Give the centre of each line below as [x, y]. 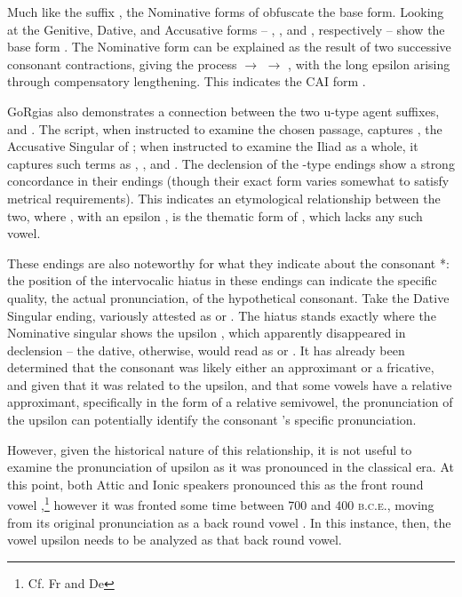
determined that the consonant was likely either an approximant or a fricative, [221, 367]
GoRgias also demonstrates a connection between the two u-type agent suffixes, [223, 111]
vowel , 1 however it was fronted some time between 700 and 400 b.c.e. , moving [221, 504]
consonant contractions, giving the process [122, 64]
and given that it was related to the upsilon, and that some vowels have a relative [230, 384]
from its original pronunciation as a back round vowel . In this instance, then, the [229, 522]
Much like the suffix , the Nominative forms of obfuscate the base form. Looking [226, 12]
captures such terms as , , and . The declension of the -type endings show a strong [231, 163]
